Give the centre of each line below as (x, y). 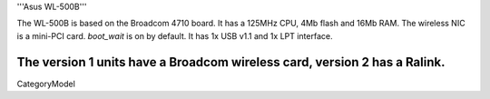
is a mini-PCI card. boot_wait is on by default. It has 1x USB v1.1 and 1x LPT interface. (175, 35)
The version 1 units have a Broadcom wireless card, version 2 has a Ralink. (231, 62)
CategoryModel (46, 84)
